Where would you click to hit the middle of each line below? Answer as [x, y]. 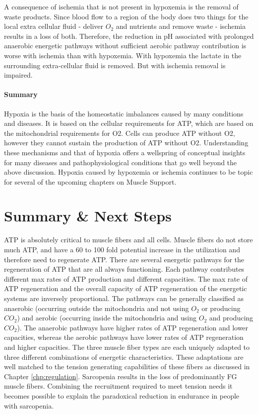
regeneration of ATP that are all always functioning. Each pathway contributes [124, 269]
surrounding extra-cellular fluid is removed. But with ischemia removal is [115, 65]
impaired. [18, 75]
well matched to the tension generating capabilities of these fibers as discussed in [127, 366]
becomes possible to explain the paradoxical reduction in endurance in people [122, 395]
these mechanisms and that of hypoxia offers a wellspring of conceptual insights [125, 152]
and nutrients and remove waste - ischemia [181, 26]
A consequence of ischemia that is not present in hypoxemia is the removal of [121, 6]
